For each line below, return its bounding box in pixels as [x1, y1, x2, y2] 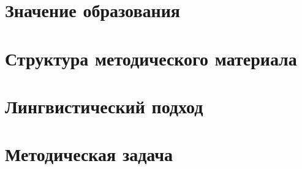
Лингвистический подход [5, 93, 203, 118]
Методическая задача [5, 141, 173, 167]
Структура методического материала [5, 45, 297, 70]
